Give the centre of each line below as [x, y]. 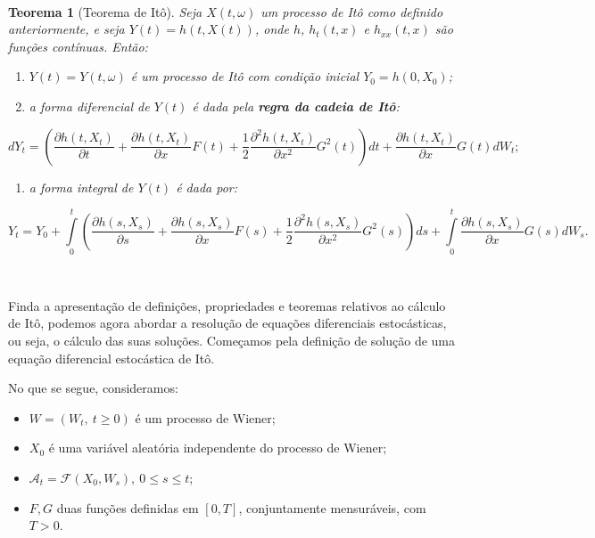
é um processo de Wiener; [205, 417]
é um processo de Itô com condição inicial [245, 76]
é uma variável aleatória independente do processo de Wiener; [218, 448]
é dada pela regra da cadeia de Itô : [296, 106]
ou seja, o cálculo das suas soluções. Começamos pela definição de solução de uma [232, 341]
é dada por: [207, 187]
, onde [272, 29]
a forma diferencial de [89, 106]
